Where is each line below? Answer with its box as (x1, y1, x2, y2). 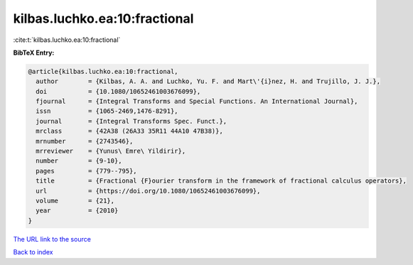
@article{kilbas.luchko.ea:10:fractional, (28, 67, 178, 75)
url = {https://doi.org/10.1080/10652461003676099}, (36, 187, 261, 195)
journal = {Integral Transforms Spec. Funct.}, (36, 117, 227, 125)
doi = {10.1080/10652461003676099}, (36, 87, 201, 95)
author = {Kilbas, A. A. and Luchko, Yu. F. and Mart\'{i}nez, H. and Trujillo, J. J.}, (36, 77, 380, 85)
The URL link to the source (13, 234, 92, 243)
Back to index (13, 248, 53, 256)
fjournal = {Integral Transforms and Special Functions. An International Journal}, (36, 97, 358, 106)
